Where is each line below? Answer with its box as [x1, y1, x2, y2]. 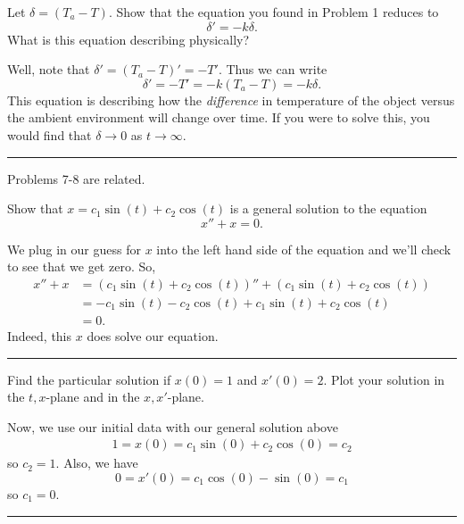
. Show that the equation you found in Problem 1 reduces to [108, 3, 439, 21]
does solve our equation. [87, 327, 219, 345]
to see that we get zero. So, [7, 257, 156, 276]
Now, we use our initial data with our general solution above [7, 417, 338, 436]
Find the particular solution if [7, 370, 171, 388]
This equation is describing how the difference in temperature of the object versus [7, 90, 455, 109]
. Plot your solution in [323, 370, 445, 388]
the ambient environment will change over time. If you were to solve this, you [7, 108, 430, 127]
